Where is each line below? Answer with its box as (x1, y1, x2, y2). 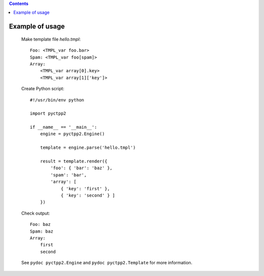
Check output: (21, 210, 50, 216)
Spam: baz (30, 228, 53, 234)
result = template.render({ (40, 158, 108, 164)
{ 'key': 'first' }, (61, 186, 110, 191)
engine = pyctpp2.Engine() (40, 131, 105, 137)
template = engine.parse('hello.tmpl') (40, 145, 136, 151)
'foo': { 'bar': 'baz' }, (50, 165, 112, 171)
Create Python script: (21, 86, 65, 92)
